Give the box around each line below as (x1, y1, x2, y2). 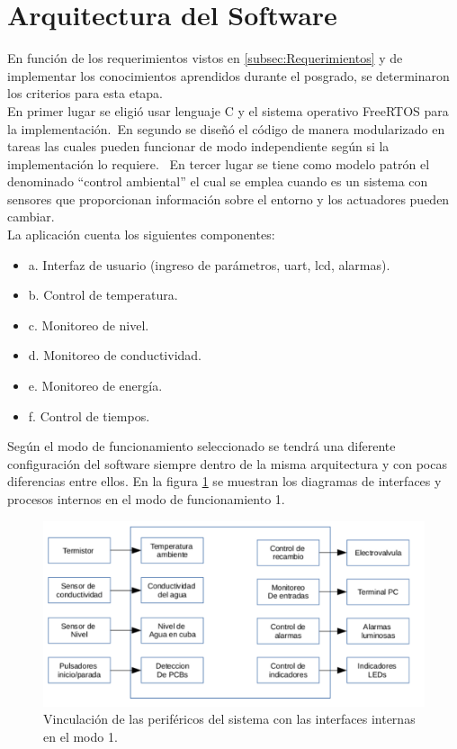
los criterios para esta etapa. (7, 84, 163, 103)
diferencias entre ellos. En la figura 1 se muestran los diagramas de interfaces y (7, 472, 442, 491)
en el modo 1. (43, 726, 118, 745)
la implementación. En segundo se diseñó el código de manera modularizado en (7, 119, 445, 138)
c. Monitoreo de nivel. (28, 315, 149, 334)
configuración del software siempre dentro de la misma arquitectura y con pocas (7, 454, 447, 473)
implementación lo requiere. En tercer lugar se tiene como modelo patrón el (7, 154, 430, 173)
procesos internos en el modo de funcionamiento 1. (7, 490, 285, 508)
